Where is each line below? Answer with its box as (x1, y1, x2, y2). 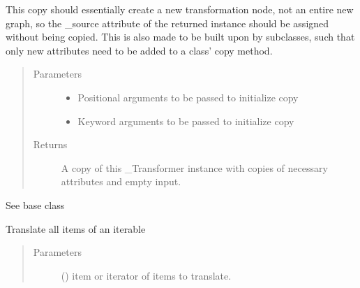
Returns (33, 137, 68, 152)
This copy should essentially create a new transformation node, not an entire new (6, 2, 354, 16)
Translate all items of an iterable (6, 221, 146, 236)
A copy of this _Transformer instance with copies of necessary (61, 160, 328, 175)
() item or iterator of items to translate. (61, 268, 232, 282)
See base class (6, 197, 65, 212)
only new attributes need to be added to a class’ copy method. (6, 43, 273, 57)
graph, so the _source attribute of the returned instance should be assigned (6, 15, 329, 30)
